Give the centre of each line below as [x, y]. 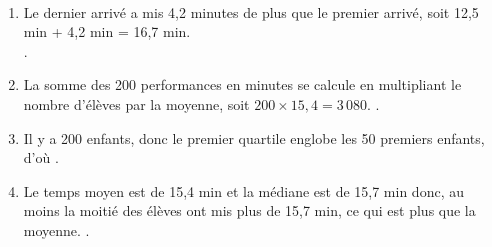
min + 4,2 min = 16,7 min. [107, 31]
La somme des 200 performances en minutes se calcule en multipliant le [242, 84]
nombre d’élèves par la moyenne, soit [136, 103]
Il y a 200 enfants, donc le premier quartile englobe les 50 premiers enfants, [254, 137]
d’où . [41, 157]
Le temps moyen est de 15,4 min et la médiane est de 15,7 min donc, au [243, 190]
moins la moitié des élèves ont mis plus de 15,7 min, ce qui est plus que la [249, 210]
